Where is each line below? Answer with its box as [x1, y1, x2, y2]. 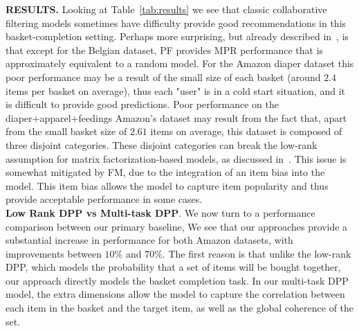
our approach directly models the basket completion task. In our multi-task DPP [6, 273, 349, 287]
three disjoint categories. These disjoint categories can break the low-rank [6, 137, 317, 152]
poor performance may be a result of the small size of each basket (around [6, 69, 321, 84]
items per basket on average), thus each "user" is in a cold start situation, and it [6, 83, 346, 98]
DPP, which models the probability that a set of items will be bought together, [6, 260, 341, 274]
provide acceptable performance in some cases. [6, 192, 203, 206]
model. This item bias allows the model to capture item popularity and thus [6, 178, 329, 193]
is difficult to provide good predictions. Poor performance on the [6, 97, 279, 111]
